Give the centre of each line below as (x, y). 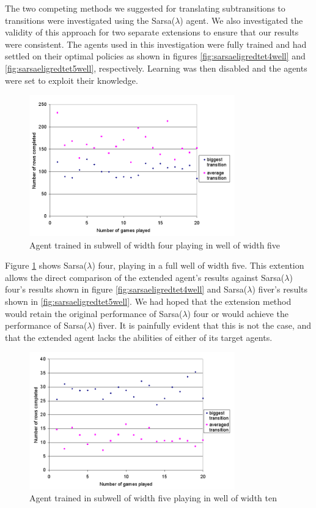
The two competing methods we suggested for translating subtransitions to (145, 8)
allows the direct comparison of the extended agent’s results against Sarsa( (145, 277)
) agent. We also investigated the (241, 20)
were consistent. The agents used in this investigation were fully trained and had (156, 44)
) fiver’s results (280, 289)
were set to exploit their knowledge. (72, 80)
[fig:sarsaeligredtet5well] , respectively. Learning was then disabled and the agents (156, 68)
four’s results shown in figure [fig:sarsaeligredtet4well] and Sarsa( (126, 289)
